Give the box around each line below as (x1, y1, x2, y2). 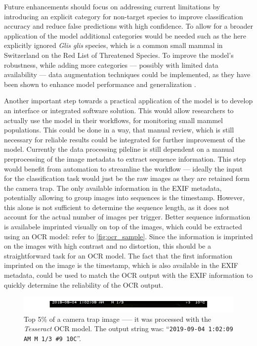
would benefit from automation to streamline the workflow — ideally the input (4, 163, 243, 173)
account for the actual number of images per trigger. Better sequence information (4, 212, 251, 222)
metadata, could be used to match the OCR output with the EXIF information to (4, 270, 253, 280)
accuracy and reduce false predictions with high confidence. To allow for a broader (4, 21, 254, 31)
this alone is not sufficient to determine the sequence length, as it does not (4, 202, 229, 212)
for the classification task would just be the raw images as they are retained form (4, 173, 250, 183)
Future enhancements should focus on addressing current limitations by (4, 1, 220, 11)
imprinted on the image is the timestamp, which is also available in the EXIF (4, 260, 238, 270)
